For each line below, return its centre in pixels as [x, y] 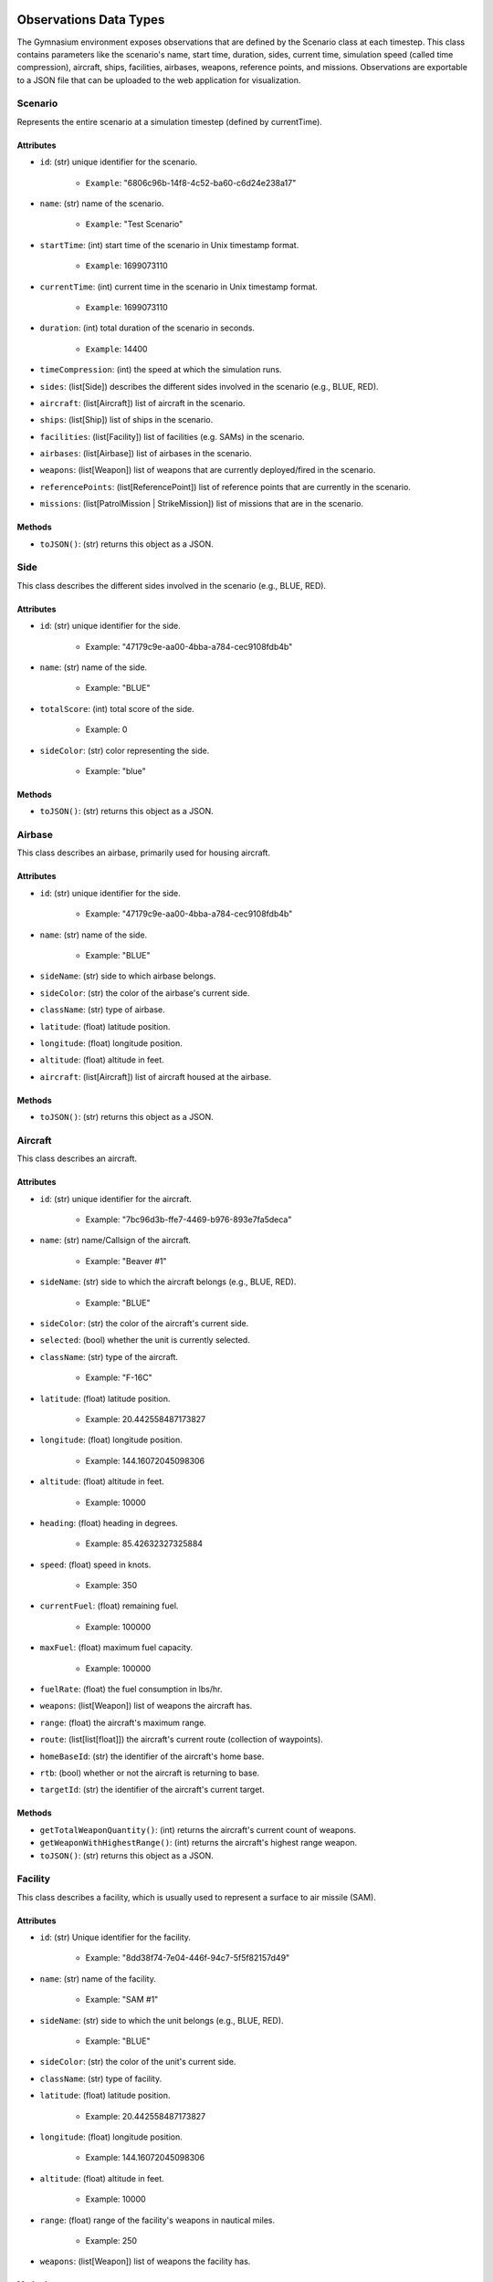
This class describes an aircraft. [77, 1158]
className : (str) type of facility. [101, 2078]
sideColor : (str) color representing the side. [125, 750]
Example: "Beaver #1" [126, 1261]
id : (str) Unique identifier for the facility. [115, 1937]
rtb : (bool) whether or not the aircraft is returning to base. [150, 1773]
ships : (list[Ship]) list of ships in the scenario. [126, 420]
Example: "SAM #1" [122, 2000]
